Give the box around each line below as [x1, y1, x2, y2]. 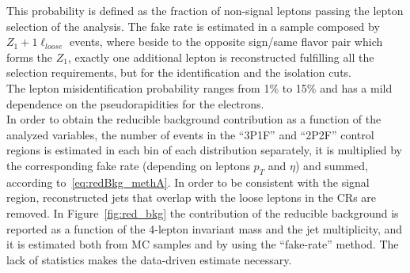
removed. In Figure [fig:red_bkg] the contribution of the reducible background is [6, 204, 399, 221]
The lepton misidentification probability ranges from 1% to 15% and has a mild [6, 79, 393, 96]
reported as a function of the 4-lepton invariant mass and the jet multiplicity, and [6, 220, 403, 237]
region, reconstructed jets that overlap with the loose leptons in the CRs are [6, 189, 377, 206]
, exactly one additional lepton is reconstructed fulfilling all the [67, 48, 374, 65]
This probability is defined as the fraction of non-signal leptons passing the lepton [6, 2, 404, 18]
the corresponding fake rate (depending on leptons [6, 157, 250, 173]
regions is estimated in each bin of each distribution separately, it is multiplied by [6, 142, 402, 158]
